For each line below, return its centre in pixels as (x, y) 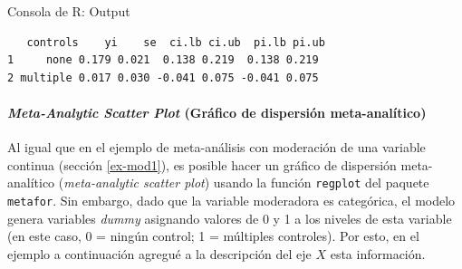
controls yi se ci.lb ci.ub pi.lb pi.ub (176, 42)
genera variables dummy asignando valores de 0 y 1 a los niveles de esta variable (230, 218)
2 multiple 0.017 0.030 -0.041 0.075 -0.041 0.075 (163, 77)
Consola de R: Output (69, 11)
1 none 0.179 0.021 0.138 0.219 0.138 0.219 (163, 60)
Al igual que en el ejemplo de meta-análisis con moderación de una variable (217, 147)
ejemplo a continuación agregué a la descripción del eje (159, 253)
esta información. (378, 253)
